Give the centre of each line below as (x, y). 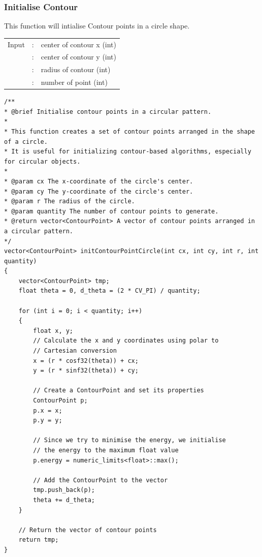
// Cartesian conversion (75, 351)
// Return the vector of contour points (88, 530)
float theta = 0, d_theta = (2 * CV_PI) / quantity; (109, 291)
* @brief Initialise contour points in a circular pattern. (108, 112)
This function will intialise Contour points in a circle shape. (97, 26)
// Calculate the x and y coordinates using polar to (126, 341)
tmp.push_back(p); (64, 490)
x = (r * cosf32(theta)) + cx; (86, 361)
